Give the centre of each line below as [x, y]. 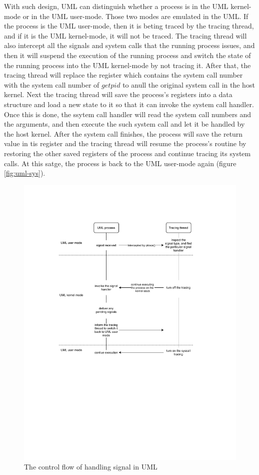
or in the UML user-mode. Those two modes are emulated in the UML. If [135, 16]
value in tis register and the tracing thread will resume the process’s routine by [125, 143]
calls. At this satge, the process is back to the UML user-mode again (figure [120, 163]
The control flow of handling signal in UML [91, 467]
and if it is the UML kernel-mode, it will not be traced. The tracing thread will [125, 35]
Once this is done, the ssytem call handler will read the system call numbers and [128, 114]
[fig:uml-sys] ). [25, 173]
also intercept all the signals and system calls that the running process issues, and [129, 45]
